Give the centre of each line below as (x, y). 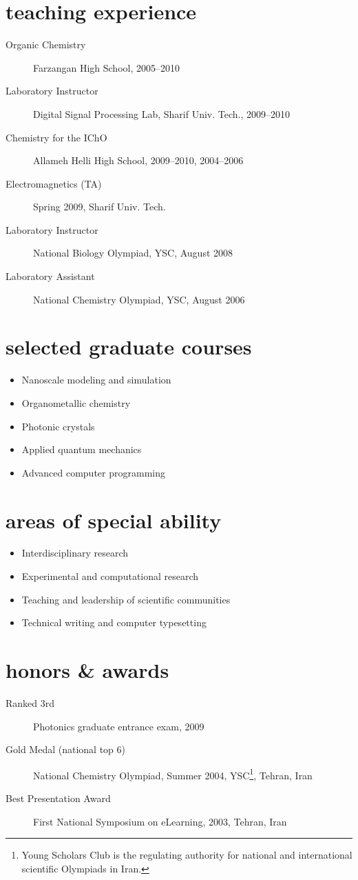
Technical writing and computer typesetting (114, 622)
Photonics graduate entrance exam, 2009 (119, 726)
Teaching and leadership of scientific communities (126, 599)
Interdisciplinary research (75, 553)
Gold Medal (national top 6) (65, 749)
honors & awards (87, 670)
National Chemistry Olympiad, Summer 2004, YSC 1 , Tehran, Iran (173, 774)
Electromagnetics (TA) (54, 183)
